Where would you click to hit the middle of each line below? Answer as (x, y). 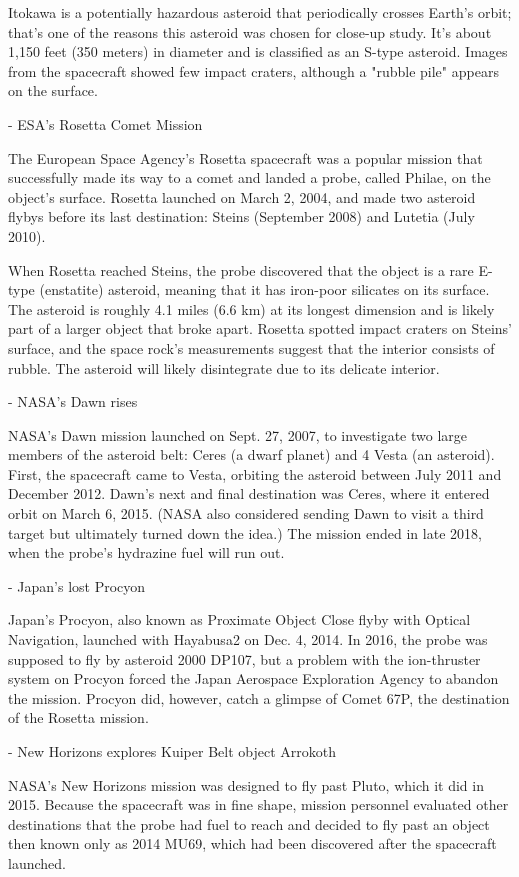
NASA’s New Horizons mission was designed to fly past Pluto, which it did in (246, 784)
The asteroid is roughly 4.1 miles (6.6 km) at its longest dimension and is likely (251, 308)
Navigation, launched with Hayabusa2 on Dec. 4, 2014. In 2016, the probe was (248, 639)
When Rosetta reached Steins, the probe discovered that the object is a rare (241, 269)
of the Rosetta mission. (78, 717)
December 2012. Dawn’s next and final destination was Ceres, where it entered (249, 493)
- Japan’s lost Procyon (77, 585)
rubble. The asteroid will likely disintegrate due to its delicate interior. (224, 367)
